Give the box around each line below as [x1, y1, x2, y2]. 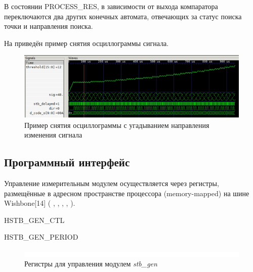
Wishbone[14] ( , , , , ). [4, 198, 75, 208]
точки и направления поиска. [4, 21, 93, 31]
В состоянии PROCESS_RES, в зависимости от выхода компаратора [4, 1, 218, 11]
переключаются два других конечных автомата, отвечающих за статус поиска [4, 11, 242, 21]
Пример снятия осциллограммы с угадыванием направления [24, 119, 209, 130]
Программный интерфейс [4, 154, 130, 170]
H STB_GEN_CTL [4, 214, 65, 225]
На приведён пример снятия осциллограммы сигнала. [4, 37, 169, 48]
